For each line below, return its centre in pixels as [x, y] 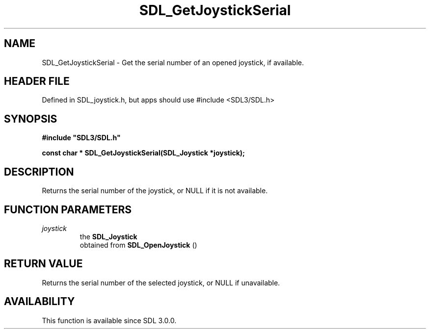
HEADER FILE [37, 81]
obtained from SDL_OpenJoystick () [138, 245]
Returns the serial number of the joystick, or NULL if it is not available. [155, 191]
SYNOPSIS [31, 119]
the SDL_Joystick [108, 236]
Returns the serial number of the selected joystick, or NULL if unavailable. [161, 282]
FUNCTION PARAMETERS [68, 209]
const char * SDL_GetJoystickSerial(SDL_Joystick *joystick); [143, 153]
